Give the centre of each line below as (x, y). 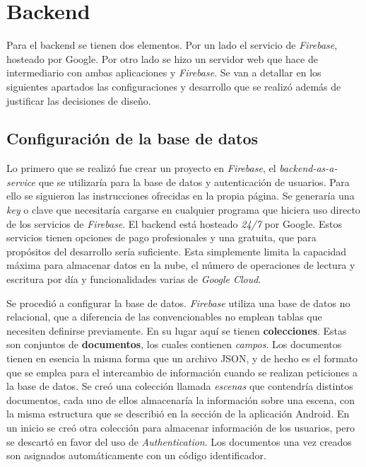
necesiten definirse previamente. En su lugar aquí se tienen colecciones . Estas (177, 330)
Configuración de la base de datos (132, 138)
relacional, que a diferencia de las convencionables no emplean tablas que (164, 317)
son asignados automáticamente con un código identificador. (136, 455)
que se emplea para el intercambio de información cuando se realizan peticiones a (182, 372)
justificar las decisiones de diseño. (79, 100)
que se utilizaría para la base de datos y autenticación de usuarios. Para (194, 181)
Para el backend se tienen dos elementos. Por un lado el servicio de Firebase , (172, 45)
